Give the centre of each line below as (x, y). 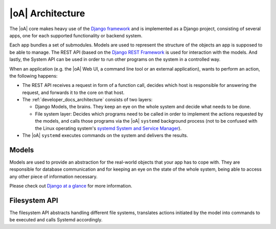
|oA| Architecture (47, 13)
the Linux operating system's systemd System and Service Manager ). (108, 128)
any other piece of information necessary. (54, 176)
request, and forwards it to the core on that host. (73, 93)
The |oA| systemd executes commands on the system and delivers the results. (105, 135)
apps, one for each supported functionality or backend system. (76, 35)
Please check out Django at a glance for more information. (71, 186)
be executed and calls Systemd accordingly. (56, 220)
